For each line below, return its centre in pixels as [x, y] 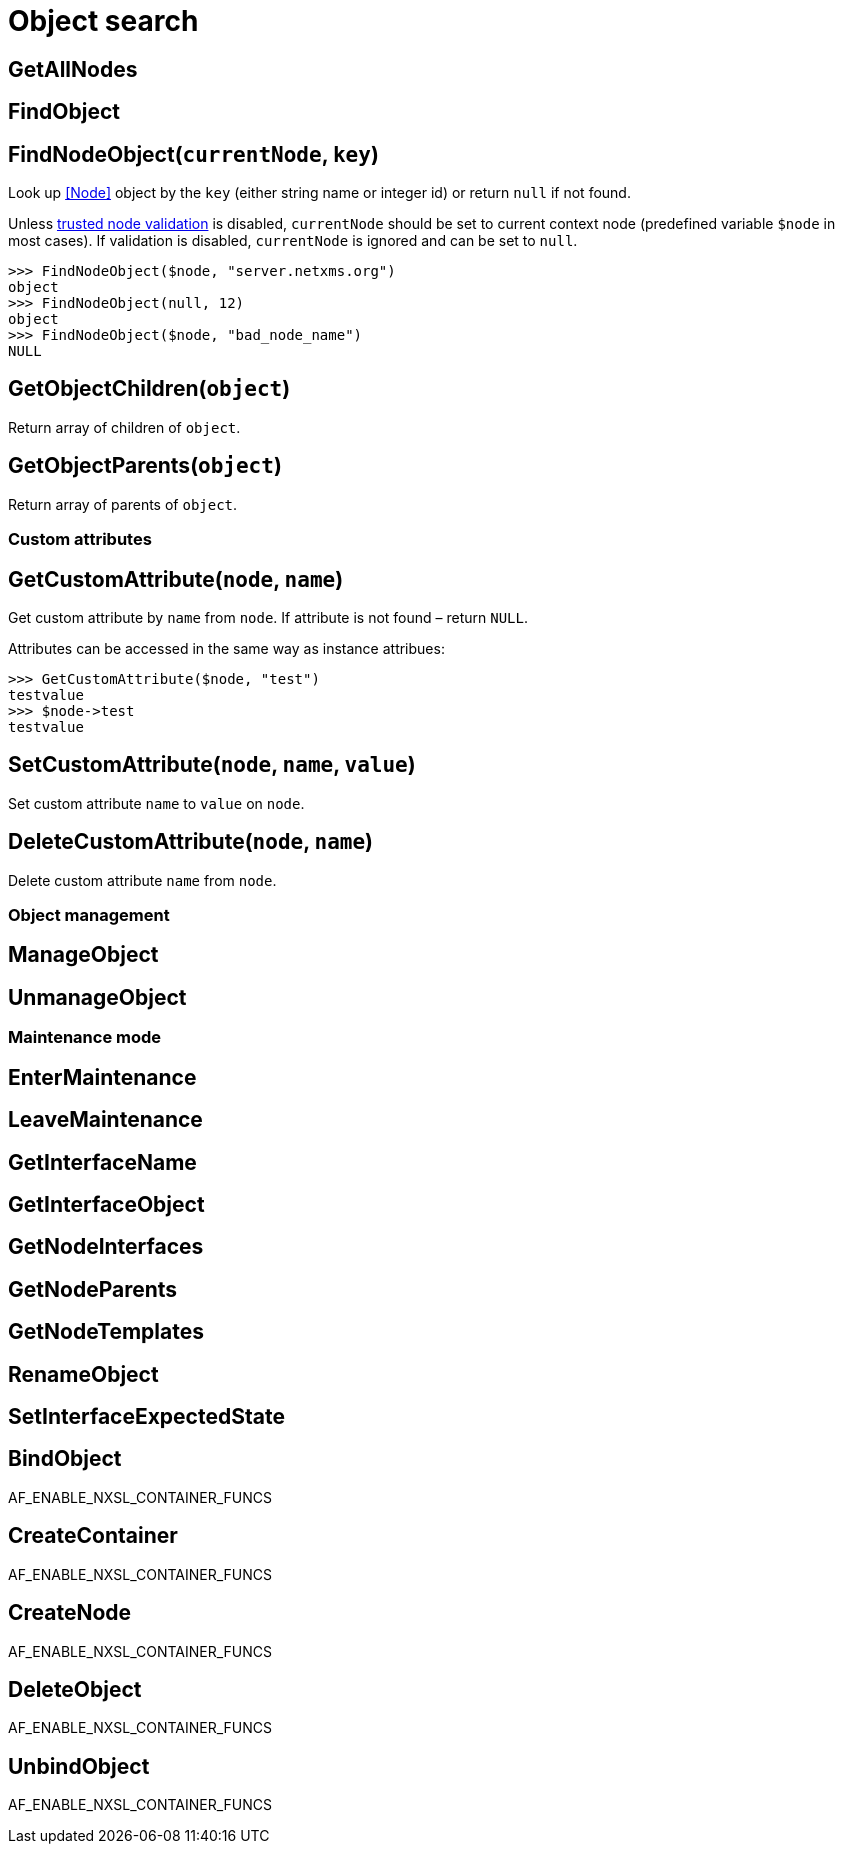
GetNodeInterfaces [106, 1247]
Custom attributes [80, 539]
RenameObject [83, 1374]
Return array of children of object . [124, 427]
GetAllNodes [73, 69]
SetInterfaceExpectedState [146, 1417]
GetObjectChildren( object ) [149, 389]
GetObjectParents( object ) [145, 466]
